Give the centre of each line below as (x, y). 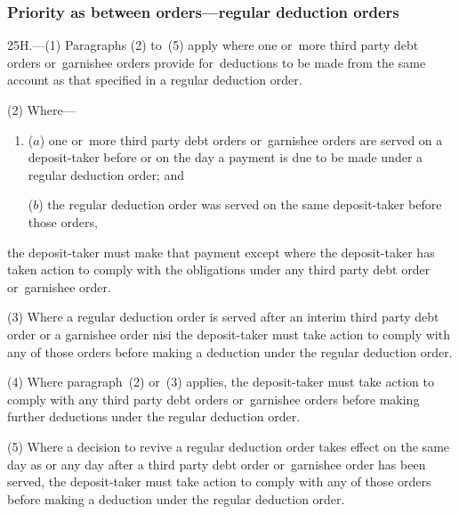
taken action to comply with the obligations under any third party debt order (219, 269)
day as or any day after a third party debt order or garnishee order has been (217, 464)
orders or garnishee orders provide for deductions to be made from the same (217, 62)
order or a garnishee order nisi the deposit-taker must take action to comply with (229, 334)
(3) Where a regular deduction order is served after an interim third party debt (223, 317)
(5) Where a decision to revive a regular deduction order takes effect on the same (229, 446)
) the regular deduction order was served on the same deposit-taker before (240, 204)
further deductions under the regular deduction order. (154, 416)
